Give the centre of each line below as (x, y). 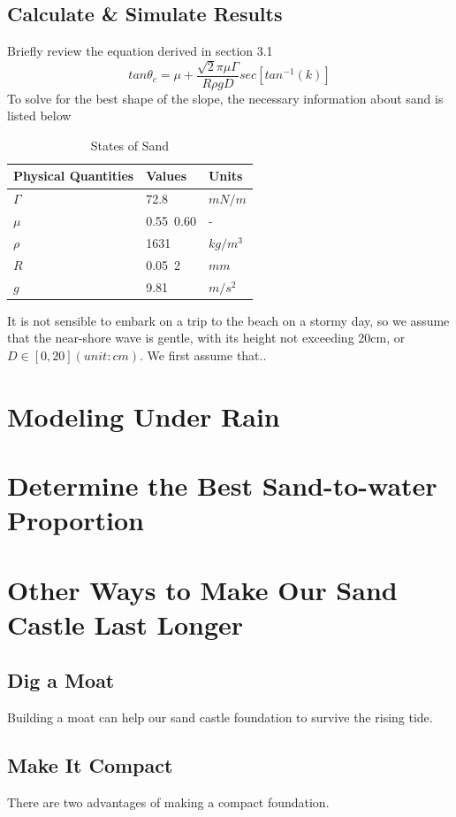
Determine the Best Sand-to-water (222, 486)
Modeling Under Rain (144, 416)
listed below (39, 116)
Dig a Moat (61, 680)
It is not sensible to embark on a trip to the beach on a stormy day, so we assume (228, 320)
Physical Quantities (74, 176)
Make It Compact (90, 765)
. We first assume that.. (203, 355)
